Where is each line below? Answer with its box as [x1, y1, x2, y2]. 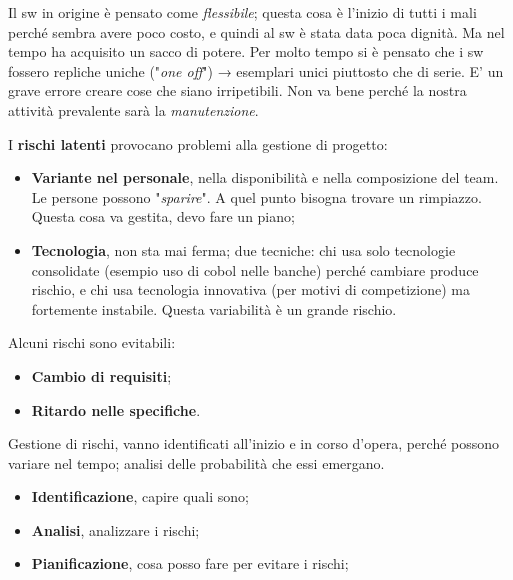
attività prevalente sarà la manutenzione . [8, 99, 259, 120]
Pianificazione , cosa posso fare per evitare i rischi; [31, 553, 349, 574]
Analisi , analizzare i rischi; [31, 519, 200, 540]
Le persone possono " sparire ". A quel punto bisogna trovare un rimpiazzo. [31, 186, 482, 207]
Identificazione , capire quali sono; [31, 486, 250, 507]
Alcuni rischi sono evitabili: [8, 332, 176, 353]
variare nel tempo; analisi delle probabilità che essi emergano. [8, 452, 385, 473]
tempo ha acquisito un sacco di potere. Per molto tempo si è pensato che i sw [8, 41, 484, 62]
